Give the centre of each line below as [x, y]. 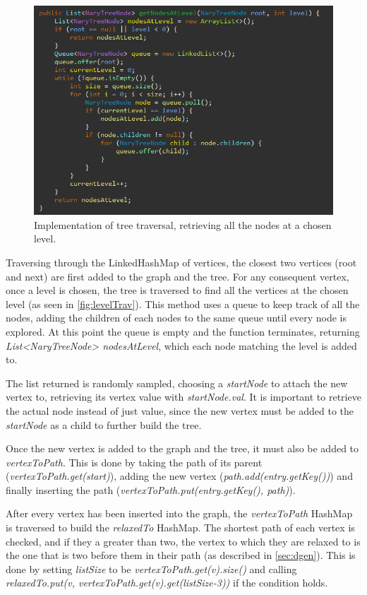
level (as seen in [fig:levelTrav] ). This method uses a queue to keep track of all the [183, 304]
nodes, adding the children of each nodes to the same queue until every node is [176, 318]
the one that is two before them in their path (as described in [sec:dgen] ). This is [181, 555]
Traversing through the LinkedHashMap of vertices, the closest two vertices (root [181, 262]
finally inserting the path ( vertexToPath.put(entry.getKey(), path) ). [151, 489]
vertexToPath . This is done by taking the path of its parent [134, 462]
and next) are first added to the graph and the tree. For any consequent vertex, [178, 276]
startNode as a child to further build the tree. [104, 424]
